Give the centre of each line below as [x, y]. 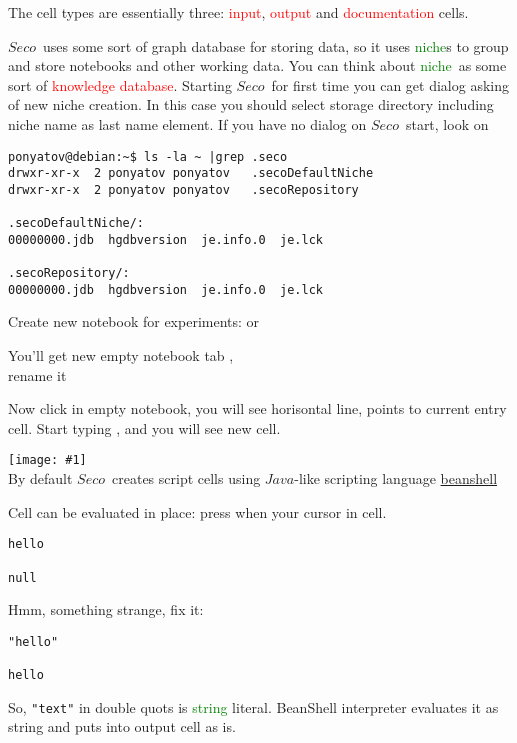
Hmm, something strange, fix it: [106, 609]
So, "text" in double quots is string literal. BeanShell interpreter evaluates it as [253, 706]
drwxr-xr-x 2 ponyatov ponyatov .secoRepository [183, 189]
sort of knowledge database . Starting [120, 84]
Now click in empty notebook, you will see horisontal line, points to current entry [257, 408]
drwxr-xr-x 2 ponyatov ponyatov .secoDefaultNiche [191, 173]
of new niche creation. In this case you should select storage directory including [251, 104]
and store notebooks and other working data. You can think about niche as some [257, 65]
